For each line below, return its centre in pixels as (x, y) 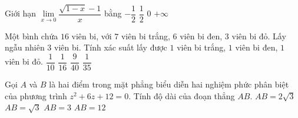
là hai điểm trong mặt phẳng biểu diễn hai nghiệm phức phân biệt (169, 84)
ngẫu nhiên (25, 47)
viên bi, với (92, 36)
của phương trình (36, 95)
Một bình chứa (32, 36)
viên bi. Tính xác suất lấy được (111, 47)
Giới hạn (21, 13)
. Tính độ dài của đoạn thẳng (182, 95)
